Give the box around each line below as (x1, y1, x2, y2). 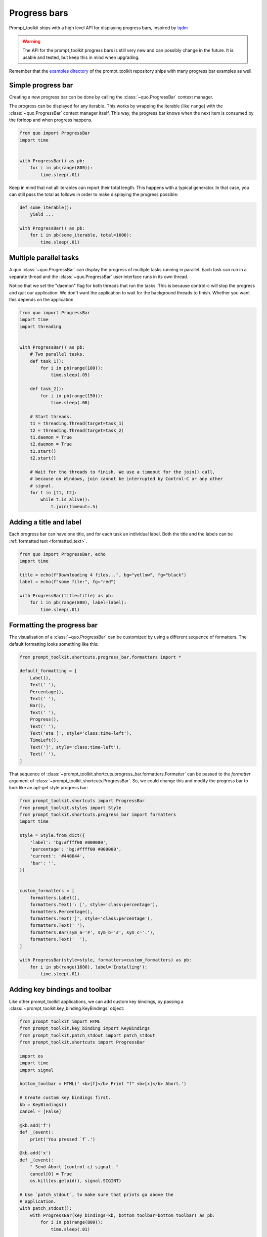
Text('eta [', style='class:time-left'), (30, 730, 132, 736)
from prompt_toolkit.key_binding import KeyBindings (19, 1026, 150, 1031)
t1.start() (30, 448, 56, 454)
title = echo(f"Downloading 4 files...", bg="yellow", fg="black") (19, 572, 187, 577)
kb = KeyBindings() (19, 1101, 67, 1107)
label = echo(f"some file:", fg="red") (19, 579, 116, 585)
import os (19, 1053, 44, 1059)
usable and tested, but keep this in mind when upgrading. (22, 54, 140, 60)
